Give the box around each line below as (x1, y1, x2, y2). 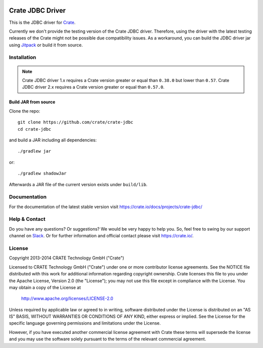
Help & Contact (9, 216, 46, 223)
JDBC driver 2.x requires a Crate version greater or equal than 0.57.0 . (22, 84, 165, 90)
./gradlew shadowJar (18, 171, 67, 176)
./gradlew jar (18, 149, 51, 154)
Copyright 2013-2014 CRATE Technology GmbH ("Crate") (9, 255, 124, 261)
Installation (9, 54, 37, 61)
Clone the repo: (9, 108, 40, 114)
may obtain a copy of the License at (9, 284, 81, 290)
